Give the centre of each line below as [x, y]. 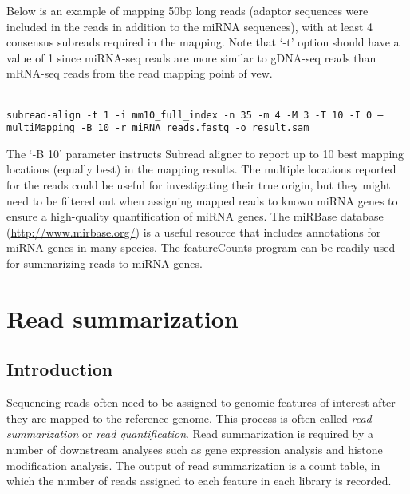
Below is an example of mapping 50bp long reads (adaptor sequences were [187, 10]
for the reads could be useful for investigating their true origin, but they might [199, 185]
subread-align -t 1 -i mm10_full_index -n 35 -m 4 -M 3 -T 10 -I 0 [189, 115]
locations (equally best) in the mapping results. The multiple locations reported [201, 169]
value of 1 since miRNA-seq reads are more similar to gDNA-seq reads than [191, 57]
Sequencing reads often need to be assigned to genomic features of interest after [201, 402]
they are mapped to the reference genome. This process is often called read [189, 418]
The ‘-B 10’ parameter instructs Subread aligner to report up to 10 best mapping [205, 153]
